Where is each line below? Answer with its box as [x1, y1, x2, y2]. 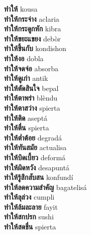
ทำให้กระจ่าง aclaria [4, 13, 59, 24]
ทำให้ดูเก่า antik [4, 73, 48, 83]
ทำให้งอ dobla [4, 53, 44, 63]
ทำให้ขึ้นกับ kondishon [4, 43, 66, 54]
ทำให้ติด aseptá [4, 112, 48, 123]
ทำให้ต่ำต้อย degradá [4, 132, 62, 143]
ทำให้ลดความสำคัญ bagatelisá [4, 181, 87, 192]
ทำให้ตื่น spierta [4, 122, 49, 133]
